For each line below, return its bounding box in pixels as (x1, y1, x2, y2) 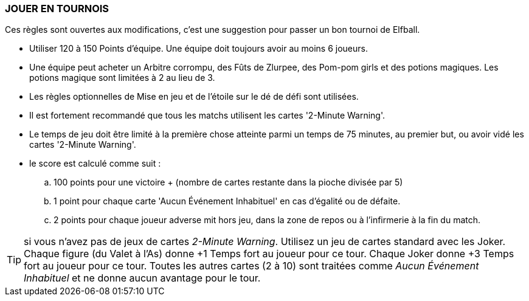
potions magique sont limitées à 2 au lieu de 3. (29, 72, 215, 83)
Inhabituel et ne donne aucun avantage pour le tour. (24, 272, 261, 285)
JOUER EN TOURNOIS (5, 2, 109, 15)
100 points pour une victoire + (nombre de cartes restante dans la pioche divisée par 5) (54, 177, 403, 188)
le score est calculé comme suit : (29, 158, 161, 169)
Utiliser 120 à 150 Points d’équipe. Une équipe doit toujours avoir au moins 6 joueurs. (29, 43, 368, 54)
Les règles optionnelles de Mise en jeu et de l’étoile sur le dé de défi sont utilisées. (29, 91, 359, 102)
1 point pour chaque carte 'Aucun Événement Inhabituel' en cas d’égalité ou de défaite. (54, 196, 401, 207)
